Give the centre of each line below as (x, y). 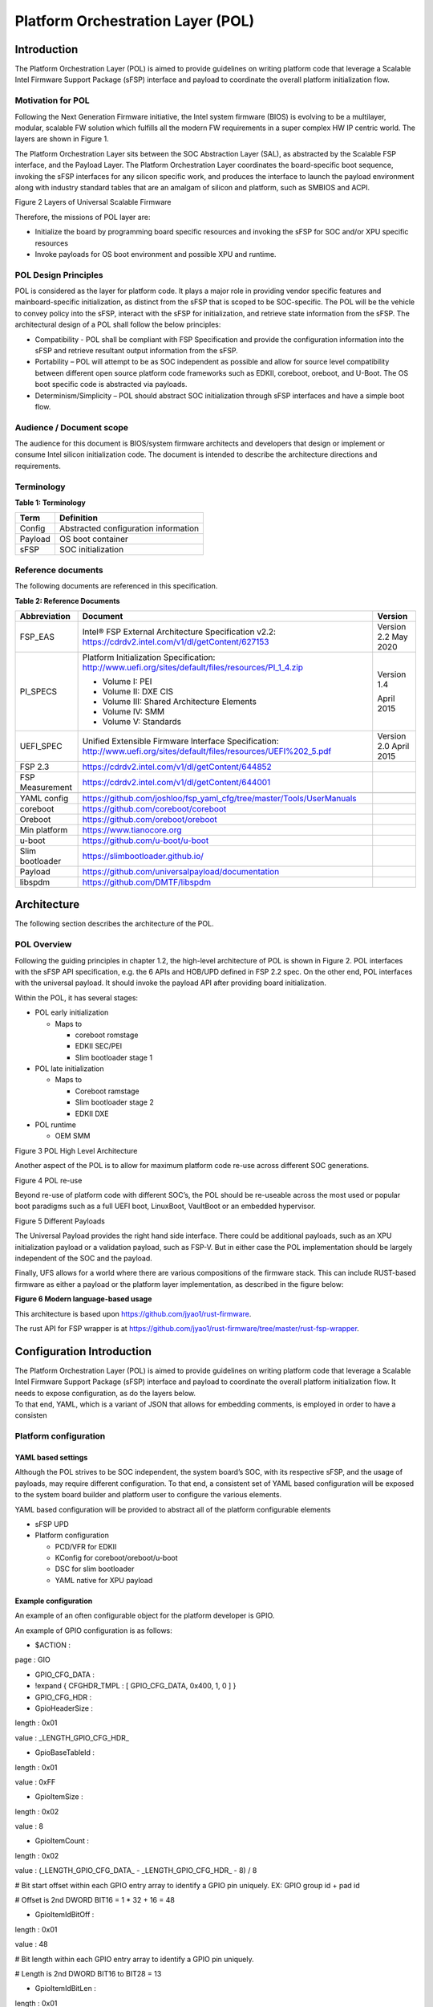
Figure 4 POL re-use (49, 1180)
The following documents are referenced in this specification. (116, 586)
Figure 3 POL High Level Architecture (76, 1150)
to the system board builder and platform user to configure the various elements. (148, 1495)
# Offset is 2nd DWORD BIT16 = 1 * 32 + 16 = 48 (95, 1900)
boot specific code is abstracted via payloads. (111, 385)
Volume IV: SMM (134, 711)
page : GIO (33, 1660)
